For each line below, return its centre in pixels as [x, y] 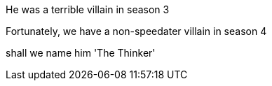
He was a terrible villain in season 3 [88, 9]
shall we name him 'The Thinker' [81, 53]
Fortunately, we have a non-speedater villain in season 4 [136, 31]
